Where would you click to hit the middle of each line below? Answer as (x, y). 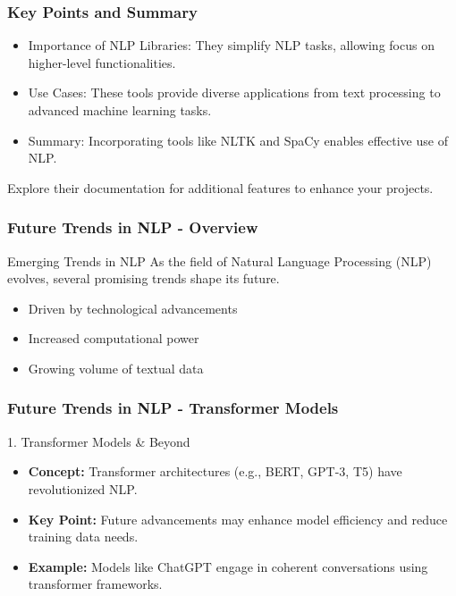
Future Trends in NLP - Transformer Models (173, 408)
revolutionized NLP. (83, 488)
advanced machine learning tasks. (120, 110)
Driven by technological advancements (133, 308)
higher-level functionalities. (102, 62)
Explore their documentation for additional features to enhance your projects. (220, 187)
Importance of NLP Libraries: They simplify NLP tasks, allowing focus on (231, 45)
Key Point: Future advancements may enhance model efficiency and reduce (238, 519)
